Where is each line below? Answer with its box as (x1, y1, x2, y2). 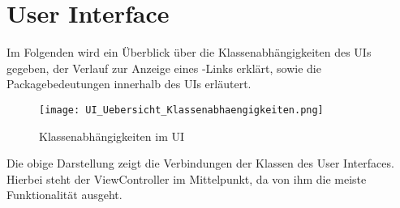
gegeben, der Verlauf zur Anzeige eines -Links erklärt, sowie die (6, 59, 321, 76)
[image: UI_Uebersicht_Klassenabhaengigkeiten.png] (39, 104, 324, 116)
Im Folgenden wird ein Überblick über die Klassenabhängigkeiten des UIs (6, 44, 372, 61)
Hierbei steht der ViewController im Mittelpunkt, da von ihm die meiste (6, 170, 367, 187)
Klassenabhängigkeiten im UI (39, 127, 185, 144)
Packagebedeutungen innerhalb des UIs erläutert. (6, 75, 252, 92)
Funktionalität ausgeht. (6, 186, 123, 203)
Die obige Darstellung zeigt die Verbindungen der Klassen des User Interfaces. (6, 155, 394, 172)
